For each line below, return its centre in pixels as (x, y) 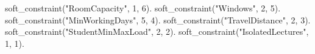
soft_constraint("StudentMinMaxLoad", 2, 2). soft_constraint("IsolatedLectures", (157, 31)
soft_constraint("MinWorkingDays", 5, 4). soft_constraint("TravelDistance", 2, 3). (158, 19)
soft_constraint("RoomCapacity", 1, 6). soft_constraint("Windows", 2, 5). (143, 8)
